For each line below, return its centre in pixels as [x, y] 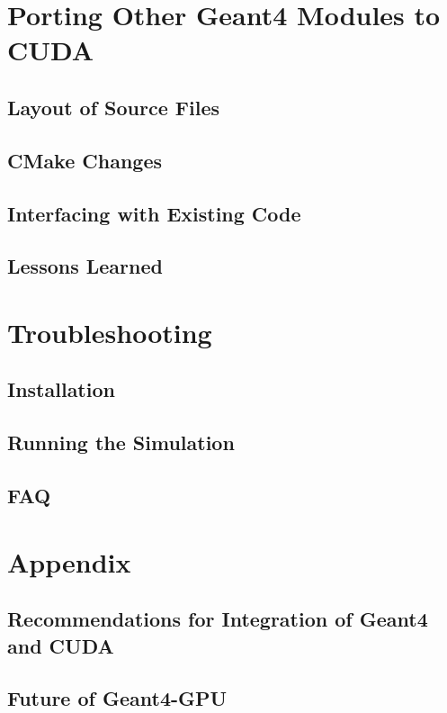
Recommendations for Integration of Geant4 [218, 619]
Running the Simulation [121, 442]
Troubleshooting [110, 332]
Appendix [69, 561]
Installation [61, 389]
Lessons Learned [85, 266]
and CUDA [61, 645]
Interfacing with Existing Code [154, 213]
